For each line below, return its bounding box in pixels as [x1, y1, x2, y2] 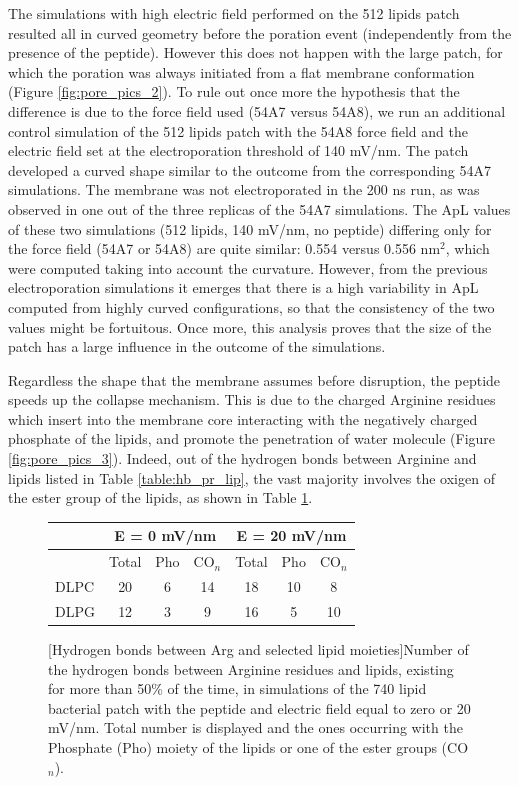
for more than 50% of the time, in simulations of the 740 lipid [48, 678, 427, 699]
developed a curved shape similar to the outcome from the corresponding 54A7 [8, 159, 492, 180]
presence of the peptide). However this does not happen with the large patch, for [8, 42, 503, 63]
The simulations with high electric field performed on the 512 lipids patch [8, 3, 460, 23]
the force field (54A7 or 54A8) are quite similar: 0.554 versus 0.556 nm [8, 238, 441, 259]
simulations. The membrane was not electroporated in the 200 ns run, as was [8, 179, 480, 200]
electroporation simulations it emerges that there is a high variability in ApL [8, 277, 479, 298]
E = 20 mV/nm [236, 525, 347, 546]
